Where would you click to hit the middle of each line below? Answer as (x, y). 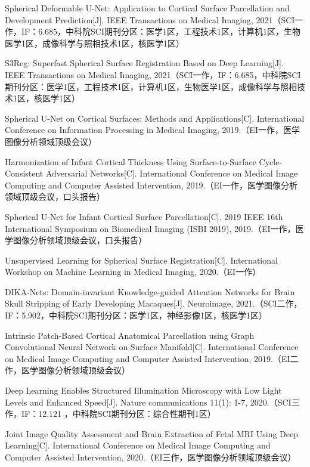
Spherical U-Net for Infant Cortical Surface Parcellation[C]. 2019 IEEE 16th (144, 216)
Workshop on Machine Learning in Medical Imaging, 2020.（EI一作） (133, 272)
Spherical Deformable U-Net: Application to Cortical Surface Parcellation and (147, 8)
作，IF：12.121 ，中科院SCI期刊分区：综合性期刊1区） (110, 414)
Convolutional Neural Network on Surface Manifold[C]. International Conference (152, 347)
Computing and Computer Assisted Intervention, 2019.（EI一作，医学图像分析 (151, 185)
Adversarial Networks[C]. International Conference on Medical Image (172, 173)
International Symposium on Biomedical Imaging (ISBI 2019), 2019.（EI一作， (150, 228)
